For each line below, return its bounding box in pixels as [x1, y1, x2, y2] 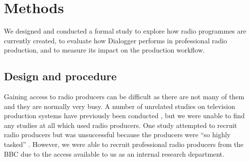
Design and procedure [4, 69, 117, 84]
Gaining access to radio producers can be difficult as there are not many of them [4, 91, 245, 102]
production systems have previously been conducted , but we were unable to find [4, 110, 245, 121]
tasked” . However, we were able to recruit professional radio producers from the [4, 139, 244, 149]
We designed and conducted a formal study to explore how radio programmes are [4, 26, 247, 36]
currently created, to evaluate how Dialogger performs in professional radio [4, 35, 227, 45]
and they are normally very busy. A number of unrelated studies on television [4, 101, 235, 111]
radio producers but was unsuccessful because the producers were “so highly [4, 129, 231, 140]
